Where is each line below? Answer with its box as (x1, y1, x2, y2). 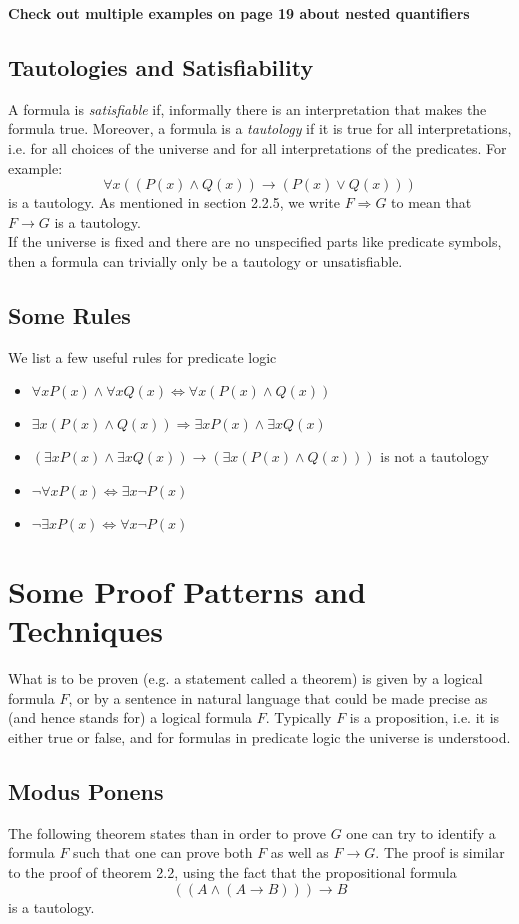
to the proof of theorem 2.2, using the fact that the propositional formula (8, 862, 457, 883)
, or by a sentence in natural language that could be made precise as (68, 687, 488, 708)
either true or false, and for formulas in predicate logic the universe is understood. (8, 727, 511, 748)
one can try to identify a (346, 822, 496, 843)
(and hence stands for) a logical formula (8, 707, 253, 728)
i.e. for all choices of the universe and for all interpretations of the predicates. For (8, 137, 507, 158)
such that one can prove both (73, 842, 253, 863)
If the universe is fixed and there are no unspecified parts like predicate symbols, (8, 231, 502, 252)
